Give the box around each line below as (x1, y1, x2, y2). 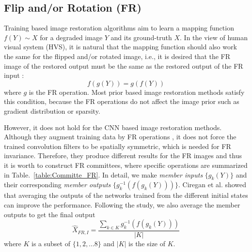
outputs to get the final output (4, 209, 95, 219)
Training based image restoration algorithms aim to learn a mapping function (4, 23, 234, 33)
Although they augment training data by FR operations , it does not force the (4, 132, 236, 142)
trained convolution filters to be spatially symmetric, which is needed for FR (4, 141, 231, 151)
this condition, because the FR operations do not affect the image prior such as (4, 96, 239, 106)
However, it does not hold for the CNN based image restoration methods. (4, 122, 222, 132)
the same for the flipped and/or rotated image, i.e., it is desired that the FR (4, 51, 231, 61)
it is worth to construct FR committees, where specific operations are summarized (4, 160, 248, 170)
